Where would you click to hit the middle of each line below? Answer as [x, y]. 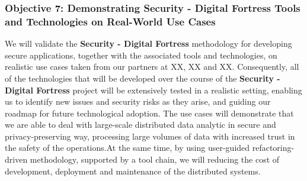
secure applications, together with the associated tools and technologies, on [141, 55]
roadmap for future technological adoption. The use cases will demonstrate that [149, 113]
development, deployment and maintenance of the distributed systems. [133, 171]
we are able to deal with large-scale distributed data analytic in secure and [140, 125]
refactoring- [273, 148]
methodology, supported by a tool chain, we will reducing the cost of [155, 159]
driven [16, 159]
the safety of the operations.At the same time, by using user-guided [127, 148]
